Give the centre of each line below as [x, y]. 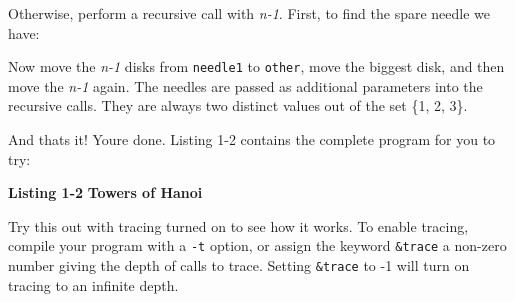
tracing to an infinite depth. [93, 284]
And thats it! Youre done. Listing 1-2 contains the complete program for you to [252, 139]
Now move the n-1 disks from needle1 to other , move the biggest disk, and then [256, 66]
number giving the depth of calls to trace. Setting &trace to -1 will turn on [239, 265]
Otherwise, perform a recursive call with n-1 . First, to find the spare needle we [249, 13]
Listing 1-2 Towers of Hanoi [105, 192]
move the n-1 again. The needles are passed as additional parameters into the [245, 85]
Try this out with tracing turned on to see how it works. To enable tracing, [238, 225]
